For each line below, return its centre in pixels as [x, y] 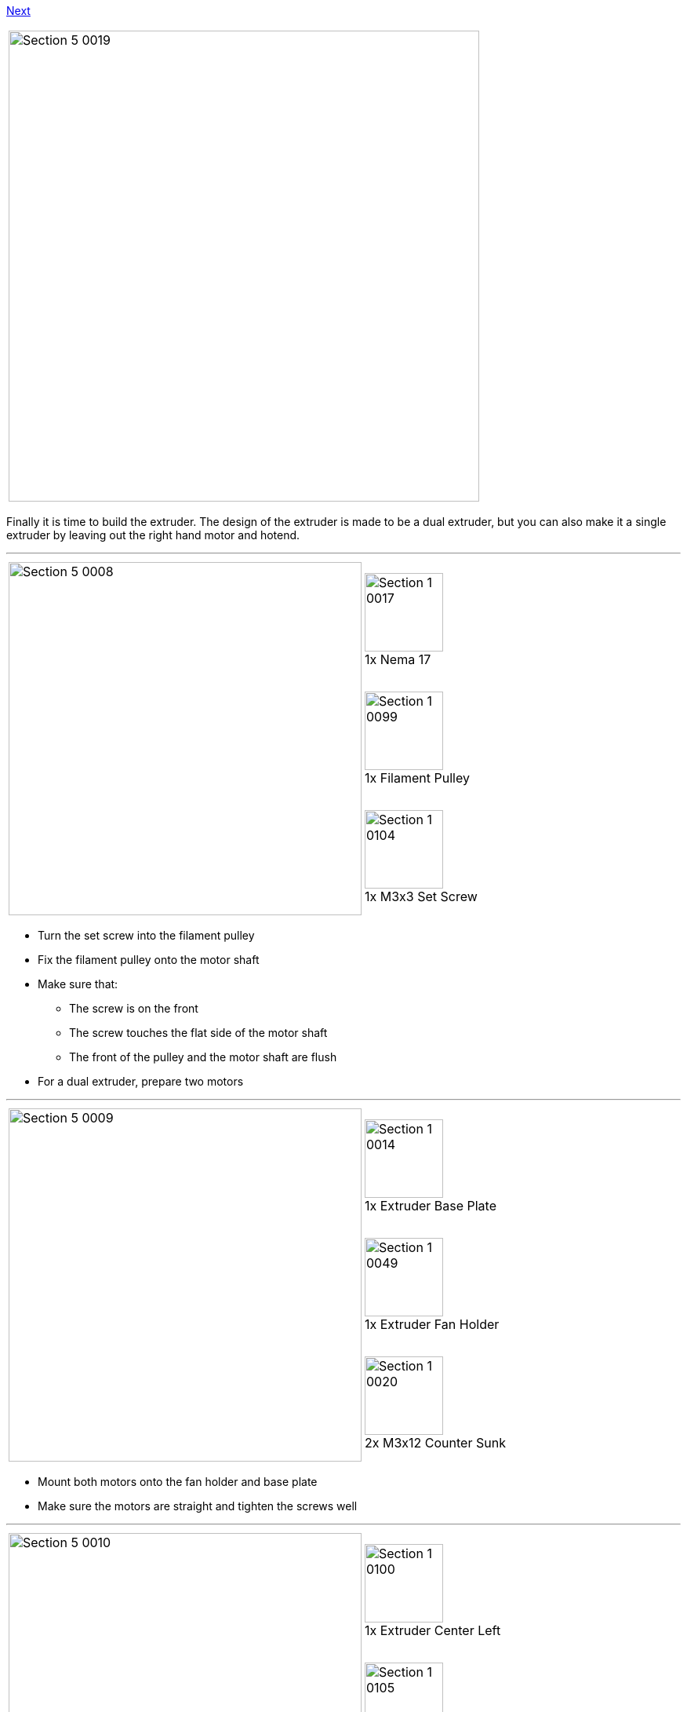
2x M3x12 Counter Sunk [435, 1443]
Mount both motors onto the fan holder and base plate [178, 1482]
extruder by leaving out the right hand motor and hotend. [153, 535]
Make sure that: [78, 984]
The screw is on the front [134, 1008]
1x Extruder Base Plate [431, 1205]
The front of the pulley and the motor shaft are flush [203, 1057]
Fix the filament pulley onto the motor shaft [149, 960]
